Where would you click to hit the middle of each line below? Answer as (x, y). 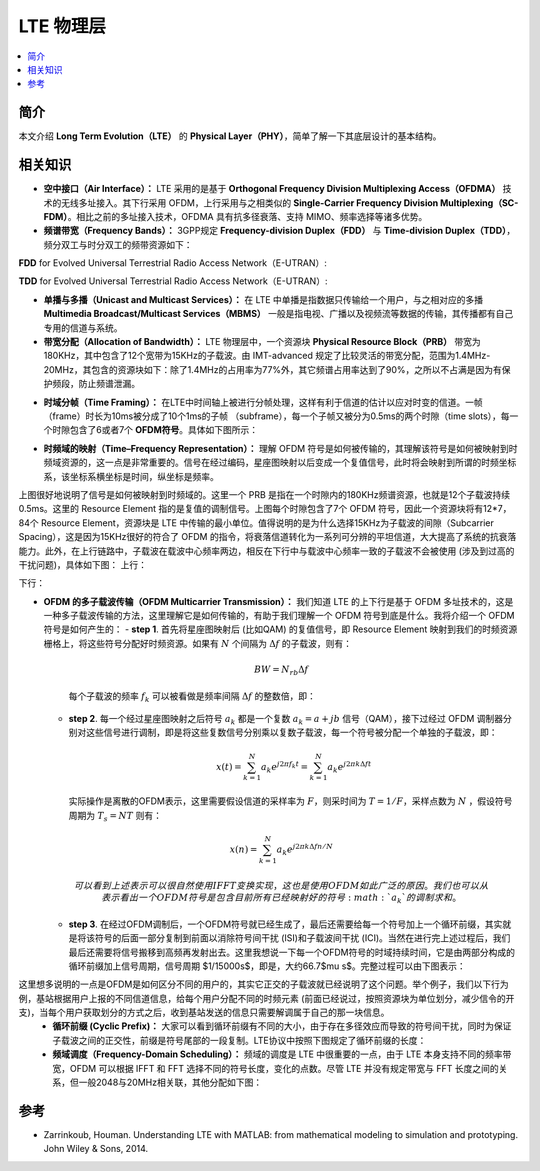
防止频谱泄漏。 (109, 384)
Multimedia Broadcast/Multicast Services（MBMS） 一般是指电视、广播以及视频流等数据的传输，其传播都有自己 (278, 314)
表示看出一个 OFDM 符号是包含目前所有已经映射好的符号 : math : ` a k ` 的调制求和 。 (281, 898)
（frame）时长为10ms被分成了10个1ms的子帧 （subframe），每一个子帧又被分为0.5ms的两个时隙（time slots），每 (276, 416)
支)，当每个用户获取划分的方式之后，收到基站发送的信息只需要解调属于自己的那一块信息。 (204, 1012)
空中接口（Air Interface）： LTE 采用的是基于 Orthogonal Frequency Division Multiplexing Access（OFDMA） (272, 189)
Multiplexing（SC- (479, 202)
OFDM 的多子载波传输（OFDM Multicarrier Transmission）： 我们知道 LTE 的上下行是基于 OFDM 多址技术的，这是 (278, 601)
